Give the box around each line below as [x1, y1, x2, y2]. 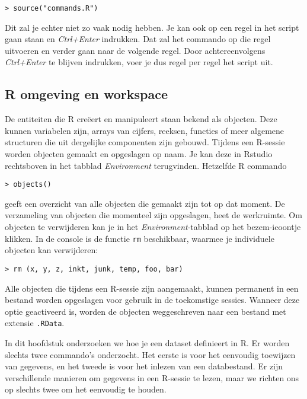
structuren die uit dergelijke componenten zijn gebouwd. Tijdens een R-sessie [5, 136, 285, 148]
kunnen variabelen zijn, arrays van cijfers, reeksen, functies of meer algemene [5, 124, 284, 136]
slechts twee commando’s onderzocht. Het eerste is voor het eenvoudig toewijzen [5, 348, 296, 360]
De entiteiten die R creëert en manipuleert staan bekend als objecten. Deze [5, 113, 277, 125]
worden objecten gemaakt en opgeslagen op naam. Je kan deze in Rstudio [5, 148, 273, 160]
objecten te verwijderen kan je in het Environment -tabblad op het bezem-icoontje [5, 221, 301, 233]
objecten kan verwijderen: [5, 244, 98, 256]
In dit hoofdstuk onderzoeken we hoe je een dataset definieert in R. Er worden [5, 336, 290, 349]
